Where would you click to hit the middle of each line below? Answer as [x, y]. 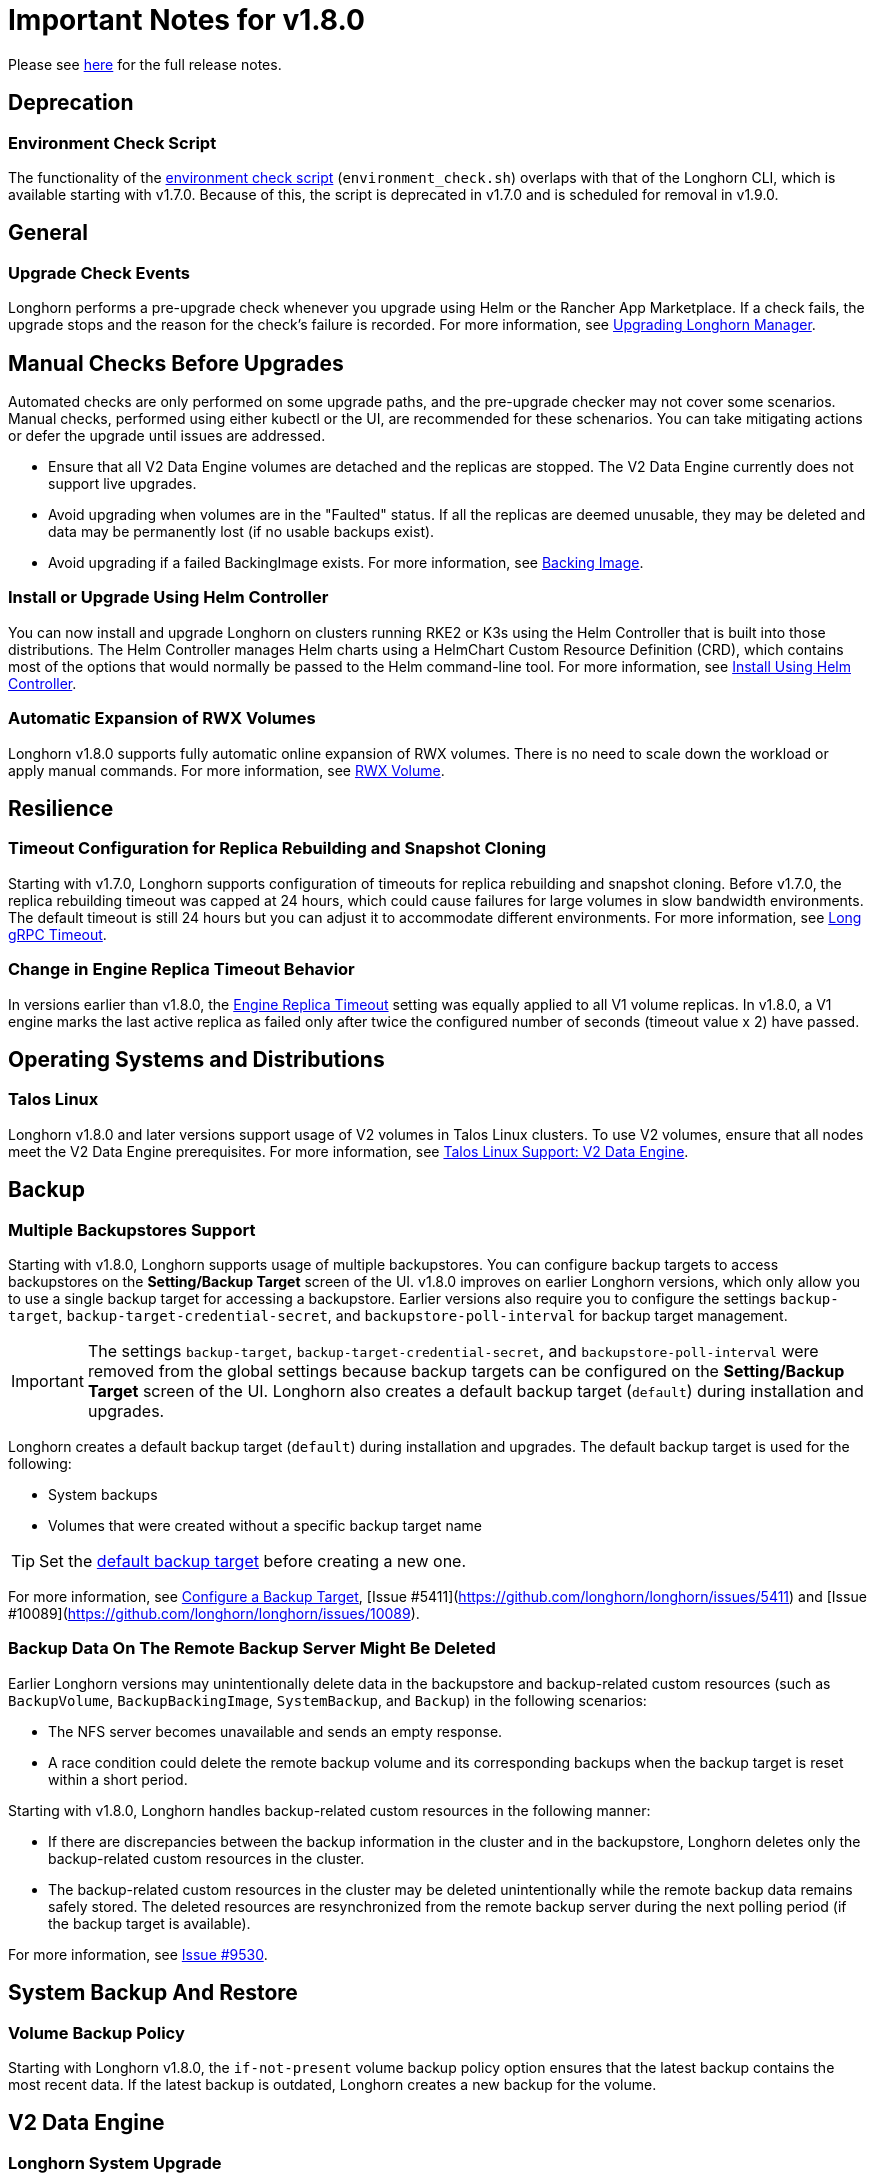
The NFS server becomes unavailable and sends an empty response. [275, 1731]
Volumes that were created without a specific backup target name [265, 1525]
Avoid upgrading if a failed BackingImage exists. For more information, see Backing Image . [346, 563]
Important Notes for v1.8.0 [186, 20]
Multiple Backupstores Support [132, 1229]
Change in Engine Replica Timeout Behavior [181, 969]
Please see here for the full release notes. [145, 64]
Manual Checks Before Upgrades [176, 363]
